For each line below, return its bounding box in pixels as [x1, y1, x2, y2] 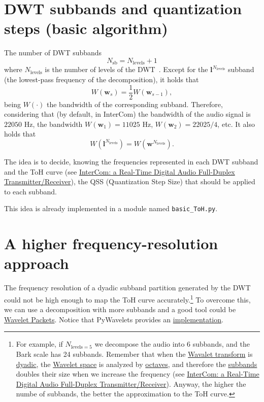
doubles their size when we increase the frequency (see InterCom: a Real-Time [16, 368, 259, 379]
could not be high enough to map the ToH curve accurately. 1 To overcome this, [4, 292, 251, 305]
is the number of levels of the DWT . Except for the [45, 64, 208, 75]
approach [4, 253, 69, 274]
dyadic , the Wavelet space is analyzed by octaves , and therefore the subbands [16, 358, 257, 369]
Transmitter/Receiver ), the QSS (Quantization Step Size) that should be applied [4, 176, 255, 187]
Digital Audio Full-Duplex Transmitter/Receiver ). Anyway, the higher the [16, 378, 246, 389]
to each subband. [4, 186, 57, 196]
